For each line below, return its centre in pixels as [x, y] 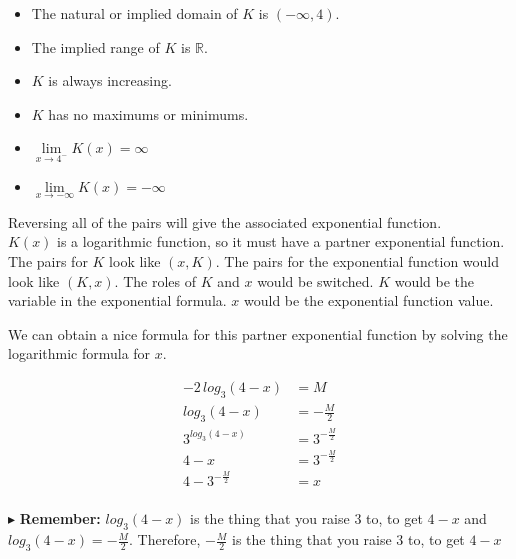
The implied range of [95, 46]
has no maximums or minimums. [148, 113]
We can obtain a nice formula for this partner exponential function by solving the [258, 333]
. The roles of [155, 280]
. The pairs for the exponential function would [357, 261]
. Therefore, [165, 539]
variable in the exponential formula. [117, 300]
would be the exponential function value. [369, 300]
